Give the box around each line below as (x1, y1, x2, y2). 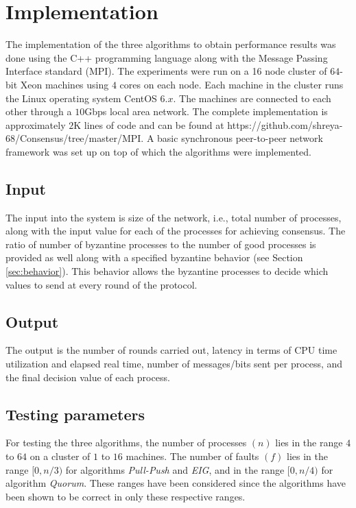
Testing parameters (5, 403, 145, 424)
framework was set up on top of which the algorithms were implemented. (5, 144, 312, 158)
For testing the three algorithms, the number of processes (5, 435, 247, 450)
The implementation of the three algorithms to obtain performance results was (5, 37, 336, 51)
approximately (5, 117, 66, 132)
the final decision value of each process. (5, 370, 170, 384)
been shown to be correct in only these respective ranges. (5, 489, 246, 503)
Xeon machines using (20, 77, 109, 91)
